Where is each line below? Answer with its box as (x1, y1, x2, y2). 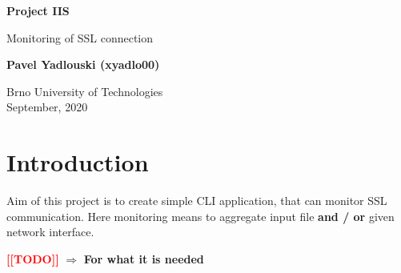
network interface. (6, 223, 94, 240)
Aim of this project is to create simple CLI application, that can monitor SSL (6, 192, 387, 209)
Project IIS (6, 2, 70, 18)
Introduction (6, 146, 149, 179)
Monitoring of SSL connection (6, 29, 154, 46)
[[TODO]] (6, 250, 59, 267)
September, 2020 (6, 98, 88, 115)
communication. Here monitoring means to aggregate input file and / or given (6, 207, 395, 224)
